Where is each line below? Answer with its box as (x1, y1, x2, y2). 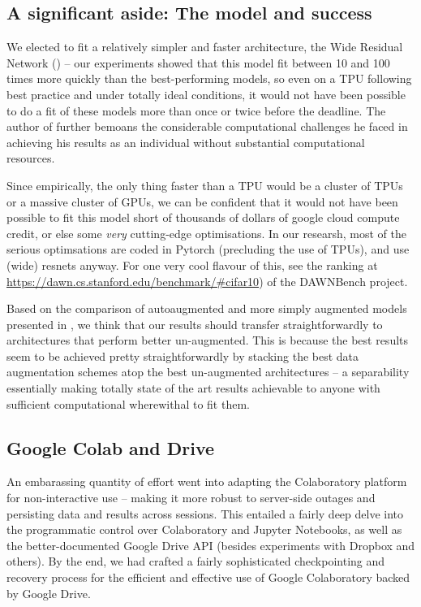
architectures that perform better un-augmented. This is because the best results (6, 332, 409, 349)
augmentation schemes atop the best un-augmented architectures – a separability (6, 363, 410, 380)
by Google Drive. (6, 584, 91, 601)
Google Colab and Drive (6, 435, 215, 460)
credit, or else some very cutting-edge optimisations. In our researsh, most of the (6, 224, 406, 241)
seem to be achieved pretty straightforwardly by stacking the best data (6, 347, 359, 364)
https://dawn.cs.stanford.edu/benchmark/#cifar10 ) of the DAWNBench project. (6, 272, 408, 289)
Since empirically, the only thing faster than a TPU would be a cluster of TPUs (6, 176, 403, 193)
